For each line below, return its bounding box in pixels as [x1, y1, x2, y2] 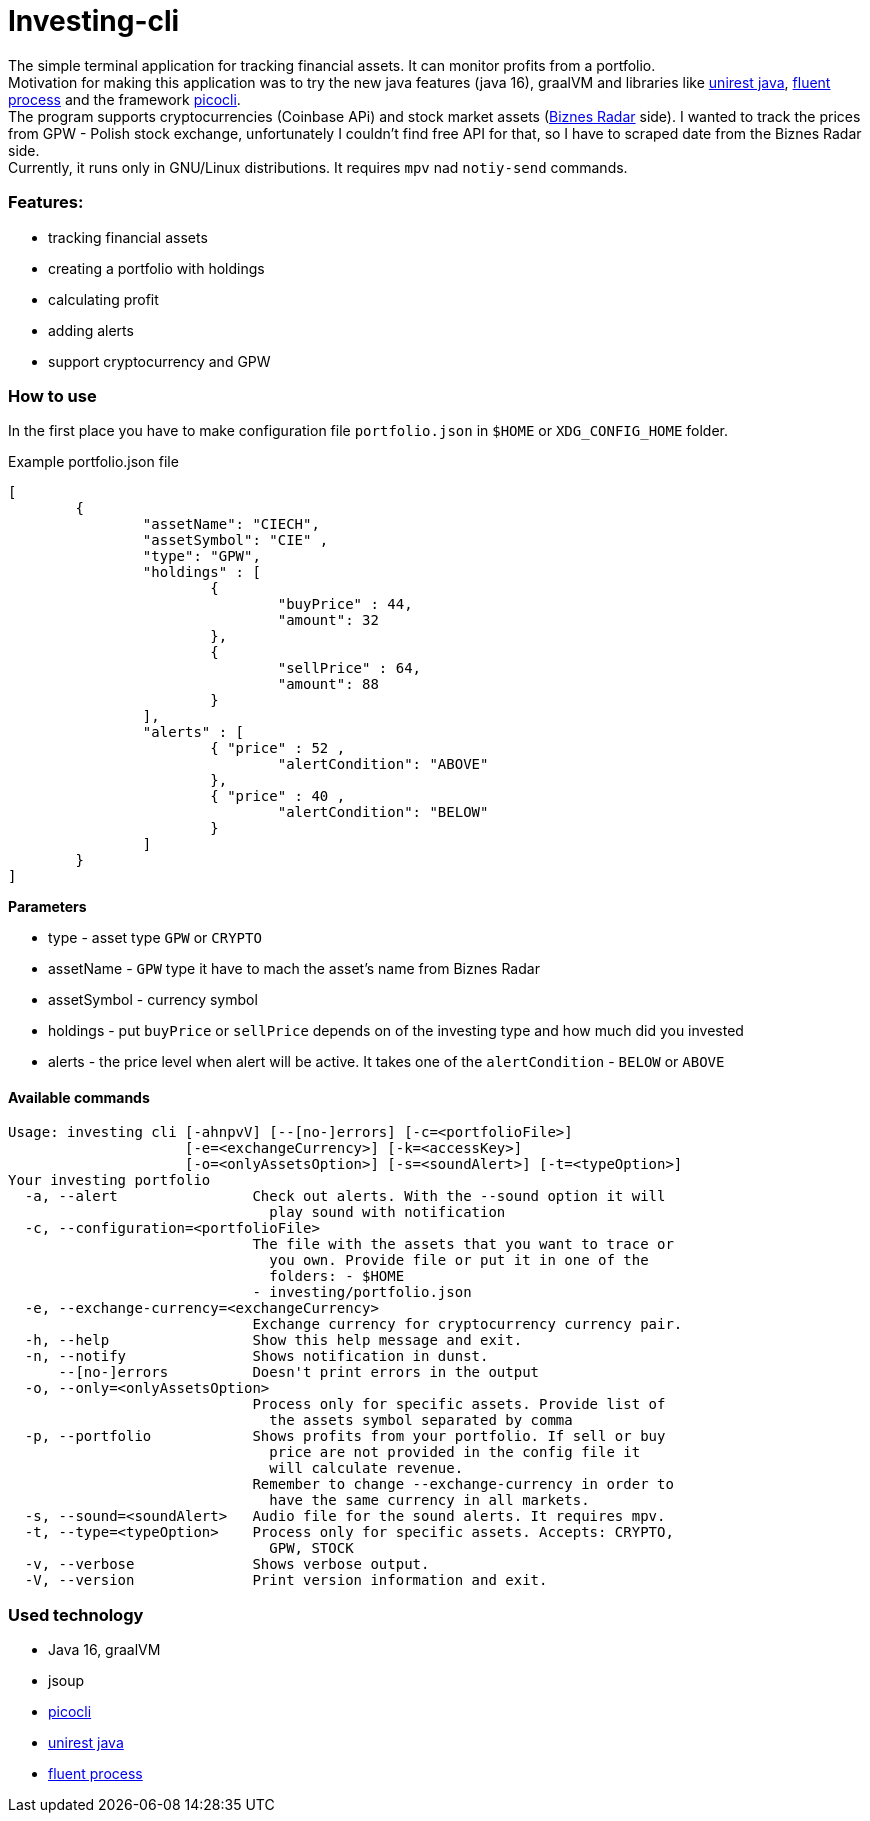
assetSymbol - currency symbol [48, 991, 258, 1009]
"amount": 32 [277, 612, 379, 629]
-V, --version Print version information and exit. [24, 1572, 548, 1589]
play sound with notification [269, 1204, 506, 1221]
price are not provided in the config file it [269, 1444, 641, 1461]
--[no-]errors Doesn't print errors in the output [58, 1364, 540, 1381]
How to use [8, 385, 97, 406]
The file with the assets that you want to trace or [252, 1236, 674, 1253]
